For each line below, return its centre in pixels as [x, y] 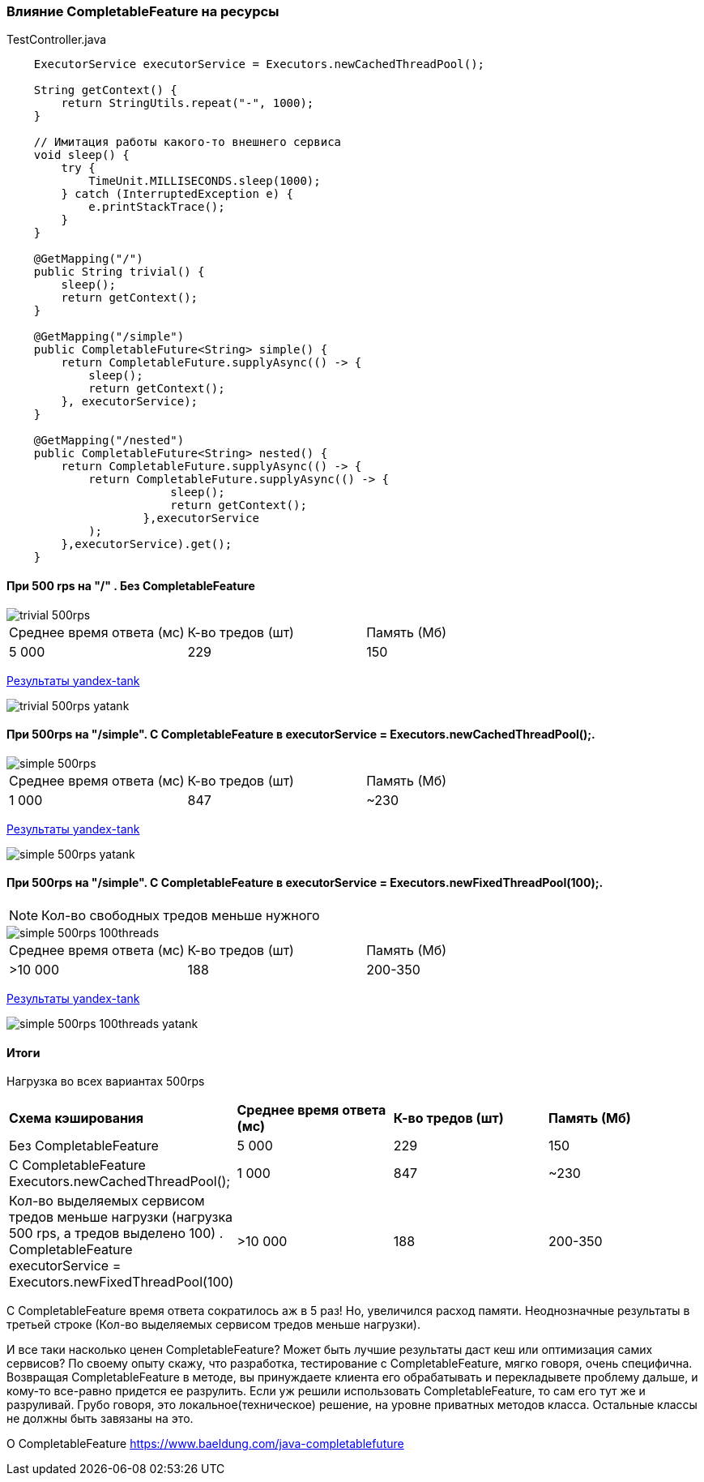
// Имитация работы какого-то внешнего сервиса [188, 142]
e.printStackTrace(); [157, 207]
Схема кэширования [77, 1118]
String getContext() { [105, 90]
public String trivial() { [119, 272]
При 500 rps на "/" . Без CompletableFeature [131, 585]
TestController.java [57, 40]
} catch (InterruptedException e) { [177, 194]
